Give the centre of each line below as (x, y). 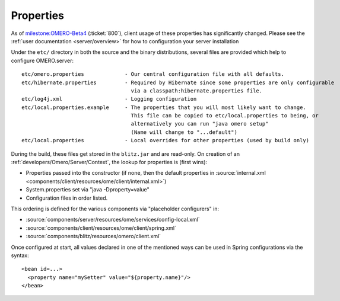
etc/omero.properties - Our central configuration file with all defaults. (153, 74)
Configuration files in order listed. (67, 198)
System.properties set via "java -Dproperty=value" (88, 190)
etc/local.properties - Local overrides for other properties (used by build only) (166, 140)
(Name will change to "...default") (184, 132)
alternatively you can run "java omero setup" (200, 124)
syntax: (20, 255)
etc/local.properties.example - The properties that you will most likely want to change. (164, 107)
